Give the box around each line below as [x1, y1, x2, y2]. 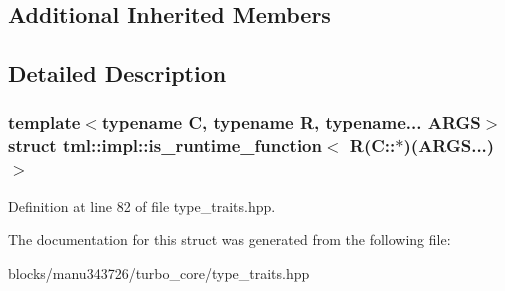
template [8, 110, 81, 135]
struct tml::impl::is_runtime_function [8, 133, 322, 158]
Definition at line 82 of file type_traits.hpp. [8, 195, 276, 216]
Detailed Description [8, 58, 227, 89]
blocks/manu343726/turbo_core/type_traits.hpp [8, 262, 310, 283]
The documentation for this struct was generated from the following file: [8, 229, 451, 250]
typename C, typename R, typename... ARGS [101, 110, 481, 135]
